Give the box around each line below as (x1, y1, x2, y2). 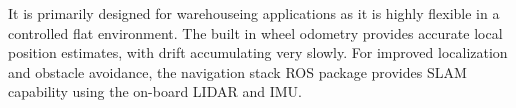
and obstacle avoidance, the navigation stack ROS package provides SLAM (8, 61, 467, 82)
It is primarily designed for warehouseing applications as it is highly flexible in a (8, 3, 500, 23)
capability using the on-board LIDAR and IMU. (8, 81, 302, 102)
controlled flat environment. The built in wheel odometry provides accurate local (8, 22, 503, 43)
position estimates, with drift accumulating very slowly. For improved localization (8, 42, 508, 63)
